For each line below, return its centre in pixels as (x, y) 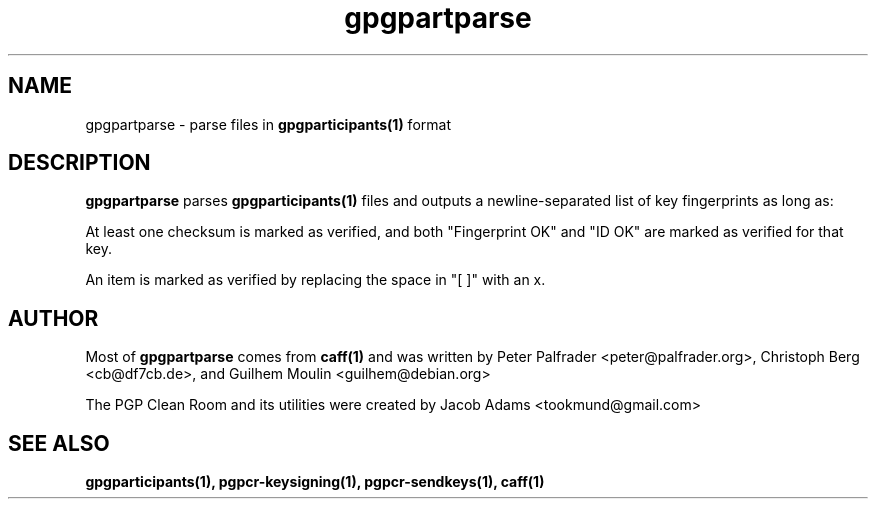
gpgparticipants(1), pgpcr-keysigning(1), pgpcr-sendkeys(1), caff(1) (315, 482)
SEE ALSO (59, 443)
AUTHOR (53, 318)
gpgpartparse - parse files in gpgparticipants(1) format (268, 124)
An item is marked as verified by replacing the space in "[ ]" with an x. (315, 280)
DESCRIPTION (79, 163)
